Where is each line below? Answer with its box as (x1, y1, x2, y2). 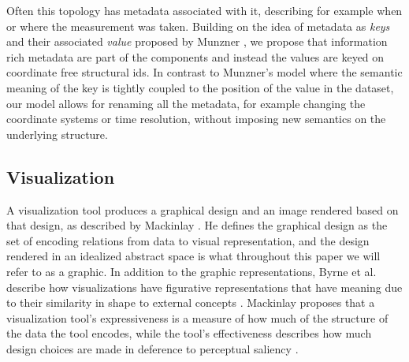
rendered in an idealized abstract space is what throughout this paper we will (6, 248, 381, 264)
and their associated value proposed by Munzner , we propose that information (6, 33, 388, 50)
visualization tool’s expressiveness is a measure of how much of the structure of (6, 309, 389, 326)
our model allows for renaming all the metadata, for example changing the (6, 95, 366, 111)
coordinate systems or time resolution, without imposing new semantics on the (6, 110, 386, 127)
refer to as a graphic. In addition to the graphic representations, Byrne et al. (6, 263, 377, 279)
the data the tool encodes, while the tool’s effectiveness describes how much (6, 325, 372, 341)
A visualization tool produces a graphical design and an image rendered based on (6, 201, 399, 218)
